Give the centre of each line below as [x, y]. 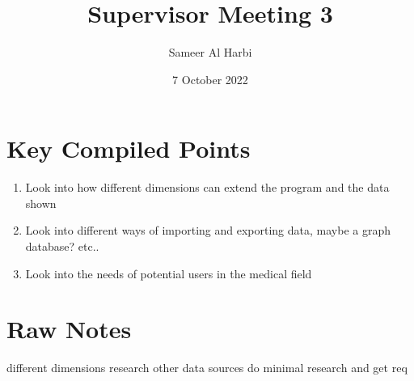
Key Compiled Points [129, 148]
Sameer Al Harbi [210, 52]
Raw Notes [69, 329]
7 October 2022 [210, 79]
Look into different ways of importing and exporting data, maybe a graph [208, 230]
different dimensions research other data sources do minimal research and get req [207, 368]
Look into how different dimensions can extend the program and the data [207, 187]
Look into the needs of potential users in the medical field [169, 273]
